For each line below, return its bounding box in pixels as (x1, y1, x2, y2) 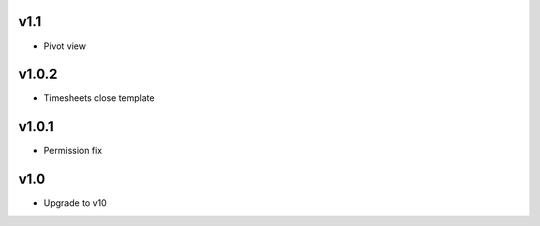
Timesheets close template (43, 92, 155, 104)
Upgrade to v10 (43, 197, 107, 209)
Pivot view (43, 40, 87, 52)
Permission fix (43, 145, 103, 157)
